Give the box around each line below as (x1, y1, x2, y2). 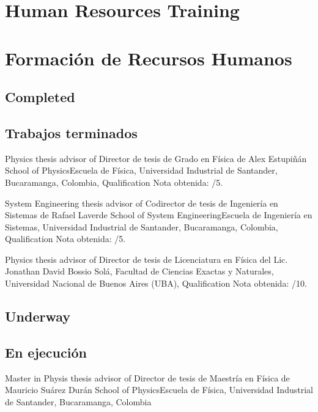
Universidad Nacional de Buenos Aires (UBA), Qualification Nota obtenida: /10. (5, 277, 307, 290)
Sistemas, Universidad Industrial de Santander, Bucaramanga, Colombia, (5, 220, 278, 233)
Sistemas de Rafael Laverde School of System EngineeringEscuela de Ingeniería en (5, 208, 312, 221)
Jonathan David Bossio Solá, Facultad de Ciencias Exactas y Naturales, (5, 265, 274, 278)
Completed (5, 87, 75, 106)
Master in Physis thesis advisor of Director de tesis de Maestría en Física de (5, 371, 290, 384)
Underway (5, 307, 71, 326)
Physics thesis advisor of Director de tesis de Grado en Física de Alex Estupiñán (5, 152, 307, 164)
